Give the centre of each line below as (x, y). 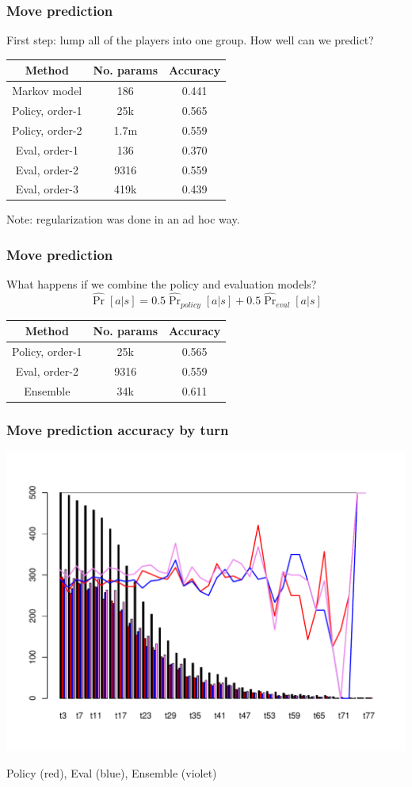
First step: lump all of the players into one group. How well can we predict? (190, 40)
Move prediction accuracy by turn (118, 429)
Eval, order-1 (47, 149)
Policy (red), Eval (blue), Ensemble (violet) (112, 773)
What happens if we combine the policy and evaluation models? (162, 284)
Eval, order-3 (47, 189)
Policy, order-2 (47, 130)
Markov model (47, 91)
